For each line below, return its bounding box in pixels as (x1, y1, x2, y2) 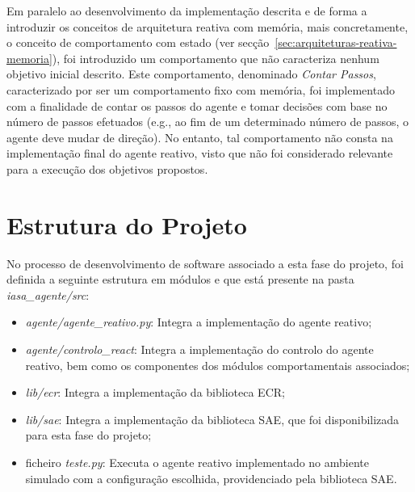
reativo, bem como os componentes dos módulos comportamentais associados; (25, 356, 410, 373)
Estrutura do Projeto (6, 208, 247, 241)
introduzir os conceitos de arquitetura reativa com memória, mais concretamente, (6, 18, 409, 35)
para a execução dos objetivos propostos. (6, 160, 208, 177)
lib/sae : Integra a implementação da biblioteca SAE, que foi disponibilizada (25, 410, 400, 427)
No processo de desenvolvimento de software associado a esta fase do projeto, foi (6, 254, 404, 271)
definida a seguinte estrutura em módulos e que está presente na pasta (6, 271, 354, 288)
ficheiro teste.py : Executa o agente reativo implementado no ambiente (25, 454, 369, 470)
